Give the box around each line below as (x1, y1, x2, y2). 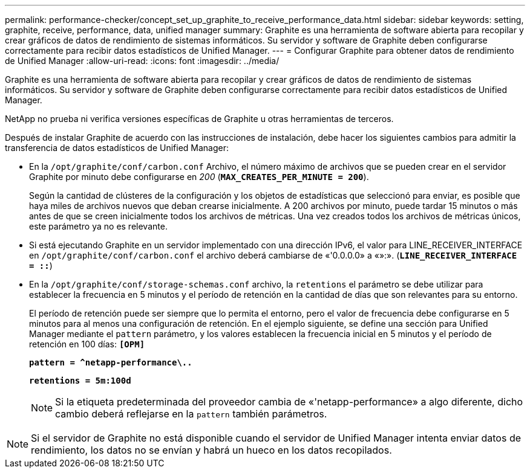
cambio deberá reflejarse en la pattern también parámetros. (55, 408, 327, 420)
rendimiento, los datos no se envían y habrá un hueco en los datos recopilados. (31, 444, 392, 456)
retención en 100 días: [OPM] (29, 339, 145, 349)
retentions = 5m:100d (29, 376, 131, 385)
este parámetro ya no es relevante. (29, 221, 168, 231)
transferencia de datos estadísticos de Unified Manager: (5, 143, 229, 153)
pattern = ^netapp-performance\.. (29, 358, 192, 367)
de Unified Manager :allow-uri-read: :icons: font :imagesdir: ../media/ (5, 56, 280, 66)
